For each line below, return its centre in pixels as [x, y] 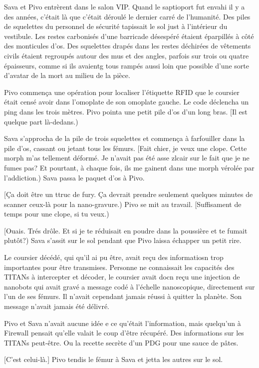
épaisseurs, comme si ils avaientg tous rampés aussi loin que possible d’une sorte [127, 65]
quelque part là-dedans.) [41, 121]
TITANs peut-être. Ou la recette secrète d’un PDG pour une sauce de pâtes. [121, 342]
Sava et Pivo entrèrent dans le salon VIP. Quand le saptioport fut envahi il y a [125, 6]
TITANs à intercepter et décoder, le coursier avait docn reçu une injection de [122, 277]
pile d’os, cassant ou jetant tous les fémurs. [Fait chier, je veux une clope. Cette [126, 148]
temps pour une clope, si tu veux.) [57, 214]
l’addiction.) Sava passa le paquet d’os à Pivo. [74, 177]
